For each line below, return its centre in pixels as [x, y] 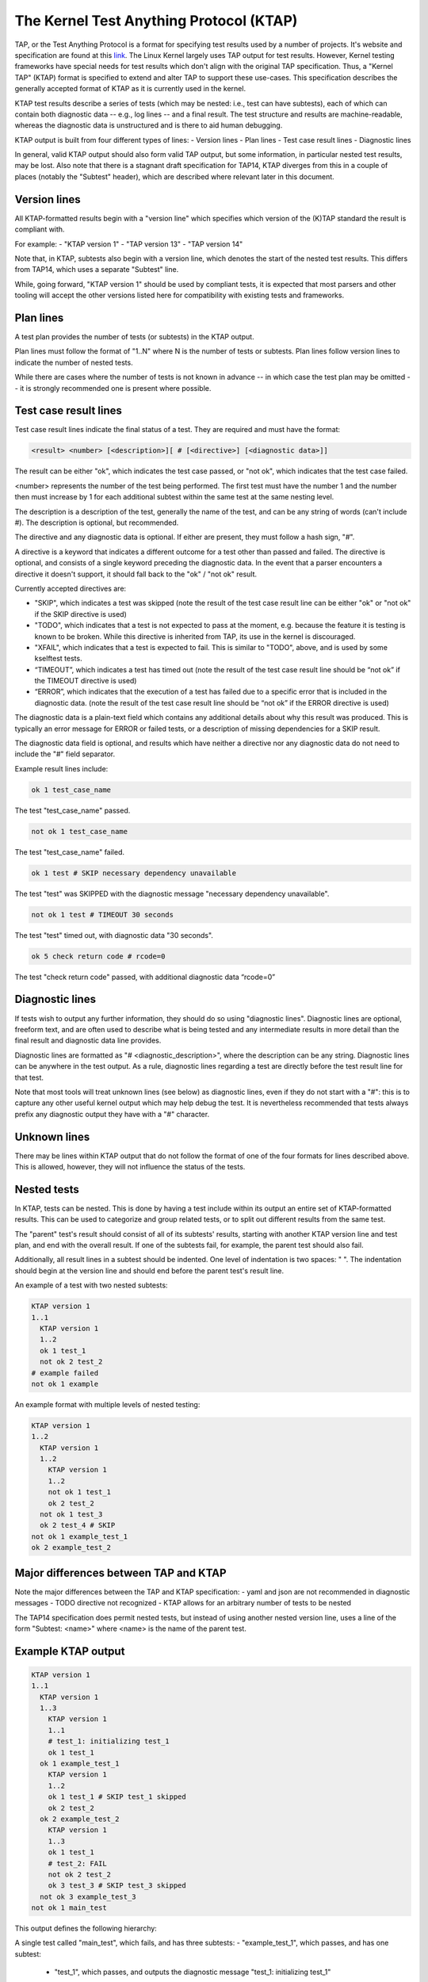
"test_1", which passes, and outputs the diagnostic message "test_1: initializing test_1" [193, 1972]
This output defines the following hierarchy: [86, 1928]
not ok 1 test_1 [79, 1492]
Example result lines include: [61, 768]
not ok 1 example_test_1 [80, 1536]
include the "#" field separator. [65, 754]
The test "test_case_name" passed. [73, 810]
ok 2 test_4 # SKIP [78, 1525]
